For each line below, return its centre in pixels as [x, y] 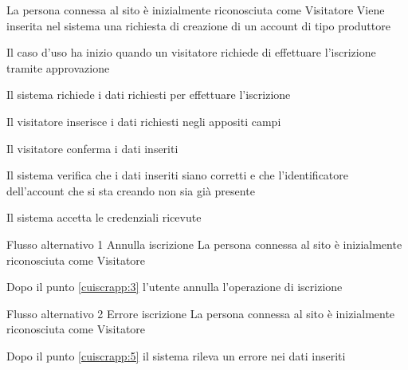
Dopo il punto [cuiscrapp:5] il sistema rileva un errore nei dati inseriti [176, 355]
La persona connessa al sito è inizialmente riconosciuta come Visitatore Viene [196, 10]
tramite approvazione [58, 67]
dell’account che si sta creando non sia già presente [131, 190]
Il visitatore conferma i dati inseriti [92, 148]
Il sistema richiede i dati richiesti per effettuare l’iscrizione [149, 94]
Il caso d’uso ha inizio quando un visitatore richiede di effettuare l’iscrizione [191, 52]
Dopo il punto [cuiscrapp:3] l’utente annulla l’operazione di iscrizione [175, 287]
